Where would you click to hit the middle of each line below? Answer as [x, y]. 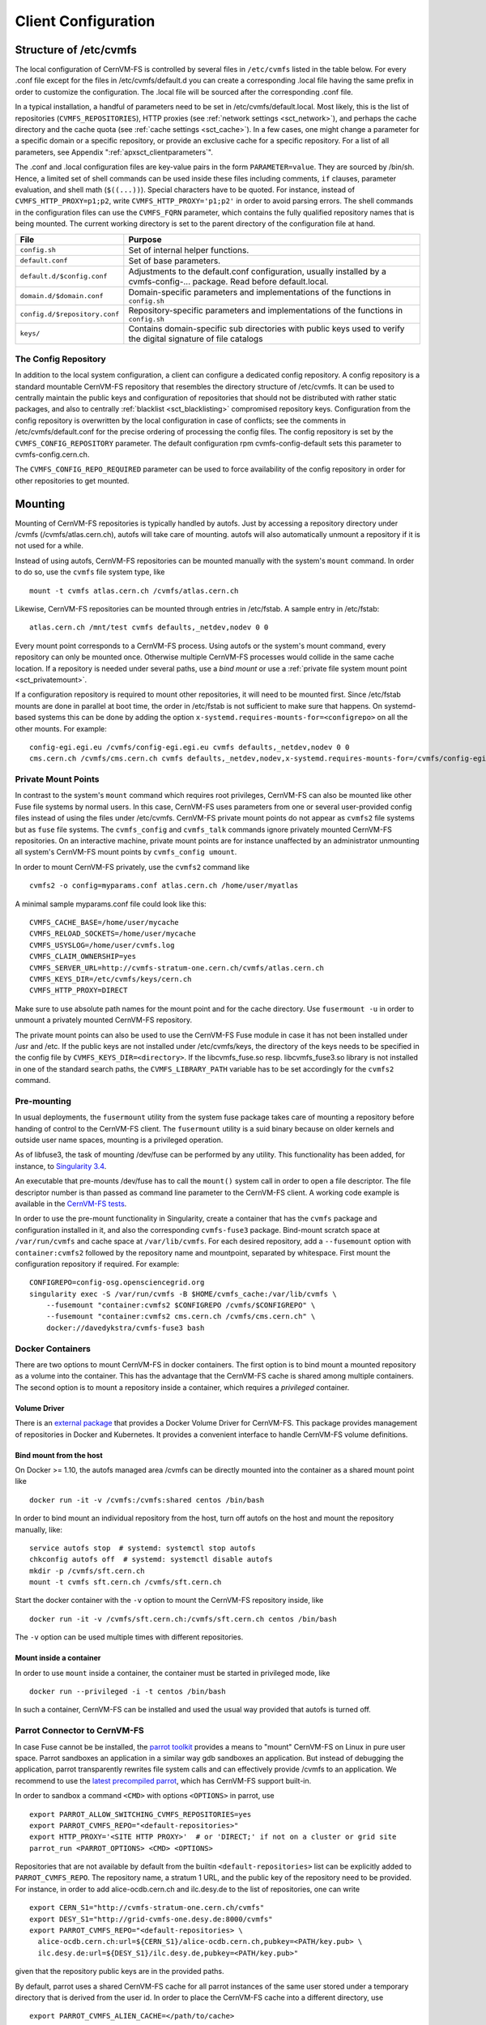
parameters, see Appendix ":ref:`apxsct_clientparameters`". [114, 152]
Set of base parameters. [175, 261]
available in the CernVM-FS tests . [71, 1204]
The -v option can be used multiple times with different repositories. [129, 1637]
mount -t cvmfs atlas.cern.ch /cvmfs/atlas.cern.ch [134, 590]
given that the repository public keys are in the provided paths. [119, 1972]
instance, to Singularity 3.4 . [61, 1166]
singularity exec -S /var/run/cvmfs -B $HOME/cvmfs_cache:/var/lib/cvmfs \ [183, 1294]
